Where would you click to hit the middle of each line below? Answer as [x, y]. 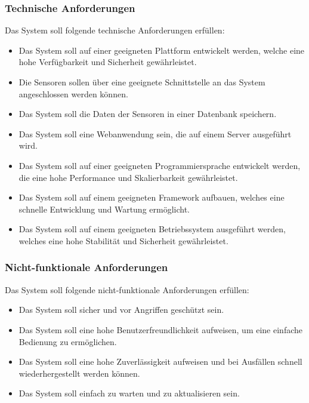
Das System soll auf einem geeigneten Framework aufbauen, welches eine [152, 197]
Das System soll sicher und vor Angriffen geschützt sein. [121, 310]
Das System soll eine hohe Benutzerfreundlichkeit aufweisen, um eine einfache [160, 329]
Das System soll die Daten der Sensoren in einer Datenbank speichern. [148, 114]
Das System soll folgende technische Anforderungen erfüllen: [115, 30]
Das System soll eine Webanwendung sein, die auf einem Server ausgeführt [155, 133]
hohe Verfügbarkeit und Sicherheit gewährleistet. [108, 62]
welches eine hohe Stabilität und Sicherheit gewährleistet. [123, 240]
